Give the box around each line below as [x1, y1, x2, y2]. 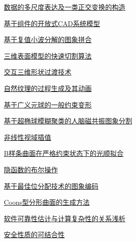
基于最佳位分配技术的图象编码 [4, 181, 98, 191]
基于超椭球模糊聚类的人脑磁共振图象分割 [4, 116, 132, 126]
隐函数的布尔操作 [4, 164, 58, 174]
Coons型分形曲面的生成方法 [4, 197, 90, 207]
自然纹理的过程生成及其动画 [4, 83, 92, 93]
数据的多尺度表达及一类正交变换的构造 [4, 2, 125, 12]
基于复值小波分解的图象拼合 [4, 34, 92, 45]
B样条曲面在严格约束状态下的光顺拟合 [4, 148, 123, 158]
